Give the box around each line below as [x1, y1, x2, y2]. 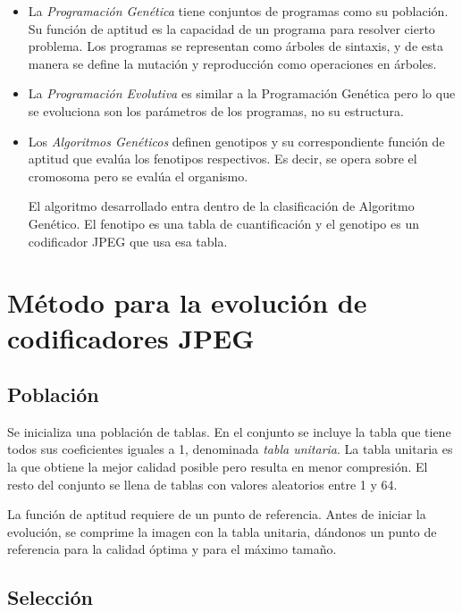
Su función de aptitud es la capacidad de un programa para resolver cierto [28, 19, 435, 38]
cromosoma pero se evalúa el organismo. [28, 166, 248, 185]
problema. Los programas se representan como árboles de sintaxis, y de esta [28, 37, 443, 55]
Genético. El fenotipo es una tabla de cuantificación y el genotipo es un [28, 214, 419, 232]
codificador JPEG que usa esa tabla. [28, 231, 228, 250]
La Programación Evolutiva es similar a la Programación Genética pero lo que [28, 84, 456, 103]
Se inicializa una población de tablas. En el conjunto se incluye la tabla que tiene [7, 422, 451, 440]
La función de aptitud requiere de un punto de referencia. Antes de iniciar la [7, 505, 426, 524]
